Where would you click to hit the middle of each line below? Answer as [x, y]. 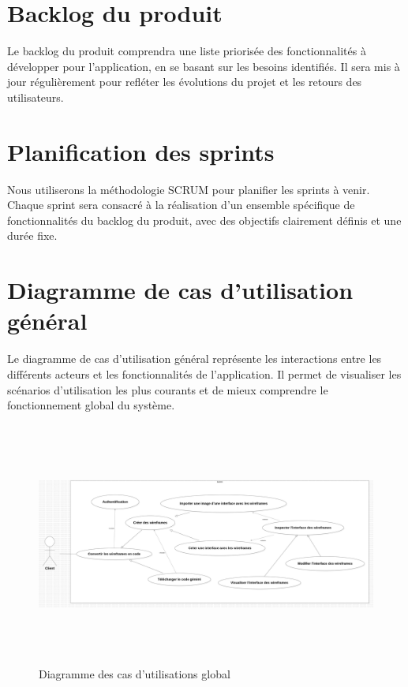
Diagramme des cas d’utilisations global [135, 673]
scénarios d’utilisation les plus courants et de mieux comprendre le [168, 389]
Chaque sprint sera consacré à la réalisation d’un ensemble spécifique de [181, 205]
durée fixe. [32, 235]
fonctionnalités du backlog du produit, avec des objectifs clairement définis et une [204, 220]
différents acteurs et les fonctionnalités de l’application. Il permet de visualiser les [204, 373]
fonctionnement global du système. [91, 405]
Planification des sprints [141, 151]
